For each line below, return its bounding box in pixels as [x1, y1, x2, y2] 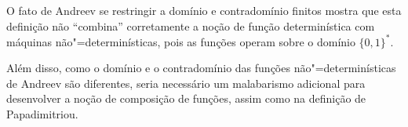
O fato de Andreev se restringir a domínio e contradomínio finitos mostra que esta [6, 2, 402, 18]
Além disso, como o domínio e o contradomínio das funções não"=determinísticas [6, 60, 396, 76]
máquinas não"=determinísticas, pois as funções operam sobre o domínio [6, 33, 355, 49]
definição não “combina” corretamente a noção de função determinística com [6, 17, 375, 34]
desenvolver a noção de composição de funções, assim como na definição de [6, 90, 366, 107]
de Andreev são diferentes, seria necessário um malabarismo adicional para [6, 74, 366, 91]
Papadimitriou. [6, 106, 78, 122]
